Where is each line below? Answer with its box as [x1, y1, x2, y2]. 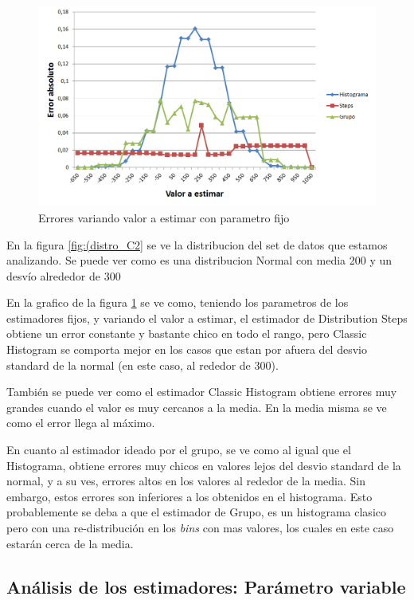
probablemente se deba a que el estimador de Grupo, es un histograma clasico [6, 504, 386, 520]
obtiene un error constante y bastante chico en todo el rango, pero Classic [6, 325, 367, 342]
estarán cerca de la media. [6, 535, 134, 551]
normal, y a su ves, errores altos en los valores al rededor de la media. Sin [6, 473, 366, 489]
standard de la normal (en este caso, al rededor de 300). [6, 356, 279, 373]
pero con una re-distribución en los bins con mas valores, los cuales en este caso [6, 520, 394, 536]
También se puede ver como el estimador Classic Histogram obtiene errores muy [6, 383, 397, 400]
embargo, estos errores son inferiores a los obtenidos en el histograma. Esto [6, 488, 373, 504]
